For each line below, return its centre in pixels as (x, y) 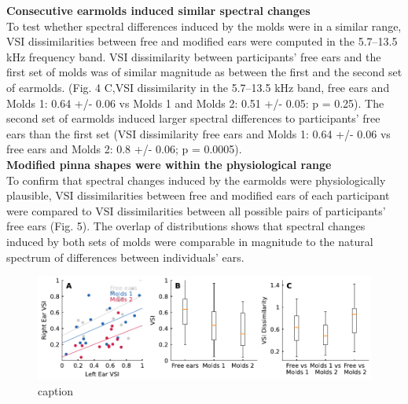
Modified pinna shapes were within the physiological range (169, 164)
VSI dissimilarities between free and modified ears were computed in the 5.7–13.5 (202, 41)
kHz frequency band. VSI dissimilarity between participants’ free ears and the (194, 56)
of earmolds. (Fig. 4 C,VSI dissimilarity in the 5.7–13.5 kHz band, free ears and (198, 87)
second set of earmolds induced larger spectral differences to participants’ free (193, 118)
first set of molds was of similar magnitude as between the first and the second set (204, 72)
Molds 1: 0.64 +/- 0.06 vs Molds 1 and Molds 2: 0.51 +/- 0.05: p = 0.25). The (195, 103)
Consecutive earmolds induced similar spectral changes (158, 10)
